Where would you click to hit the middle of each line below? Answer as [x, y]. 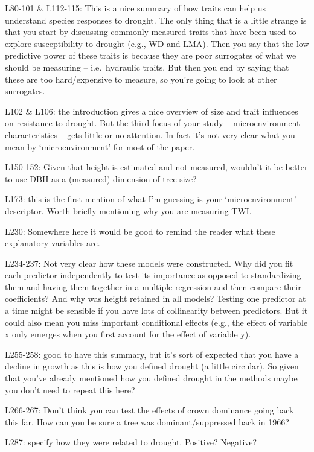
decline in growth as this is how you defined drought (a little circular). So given [152, 366]
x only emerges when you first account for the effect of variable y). [128, 334]
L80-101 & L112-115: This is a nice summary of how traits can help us [136, 8]
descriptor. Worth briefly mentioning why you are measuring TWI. [128, 210]
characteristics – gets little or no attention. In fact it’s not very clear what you [150, 134]
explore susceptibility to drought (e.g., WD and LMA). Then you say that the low [157, 43]
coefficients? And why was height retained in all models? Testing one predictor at [155, 298]
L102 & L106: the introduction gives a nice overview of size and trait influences [152, 111]
